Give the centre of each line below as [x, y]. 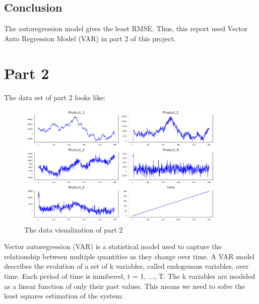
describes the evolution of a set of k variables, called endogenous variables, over [126, 266]
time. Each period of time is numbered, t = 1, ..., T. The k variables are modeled [130, 276]
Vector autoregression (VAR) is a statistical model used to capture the [113, 246]
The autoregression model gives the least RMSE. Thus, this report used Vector [126, 28]
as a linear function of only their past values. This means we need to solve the [124, 286]
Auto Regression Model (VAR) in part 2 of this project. [90, 38]
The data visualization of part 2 [74, 229]
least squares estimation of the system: [64, 296]
